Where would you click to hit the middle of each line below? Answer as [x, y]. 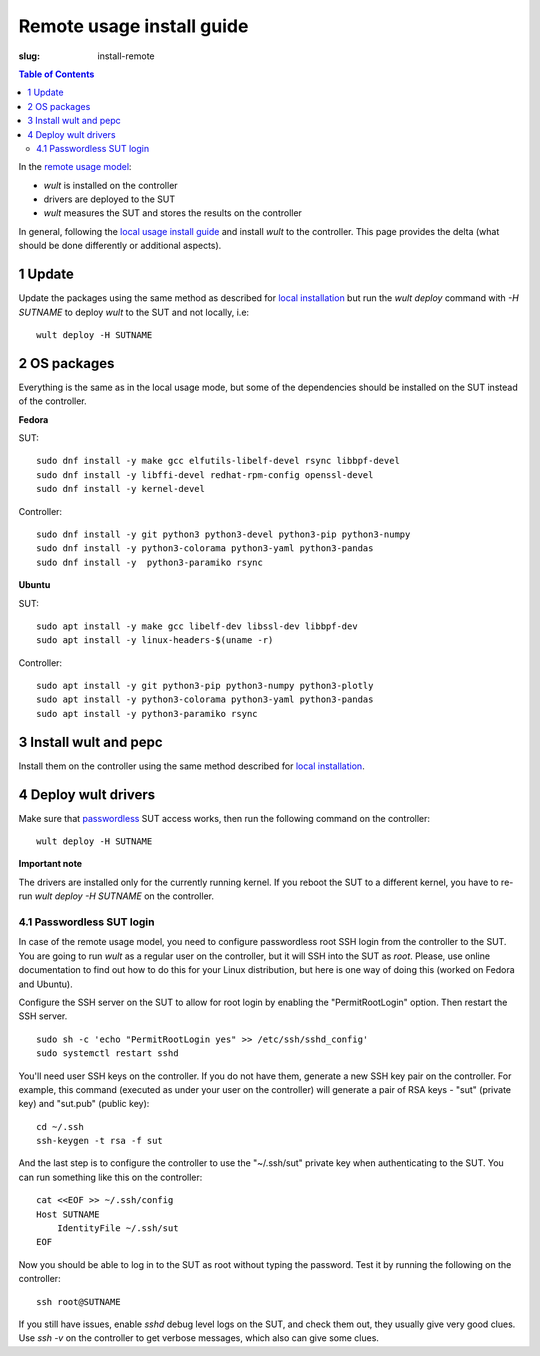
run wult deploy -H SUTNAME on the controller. [116, 896]
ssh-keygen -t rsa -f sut [100, 1141]
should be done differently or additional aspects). [120, 246]
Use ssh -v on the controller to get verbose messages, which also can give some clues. [199, 1338]
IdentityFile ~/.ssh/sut [117, 1228]
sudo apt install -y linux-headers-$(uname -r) [155, 640]
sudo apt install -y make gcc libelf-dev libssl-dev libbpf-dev [197, 626]
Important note [50, 864]
